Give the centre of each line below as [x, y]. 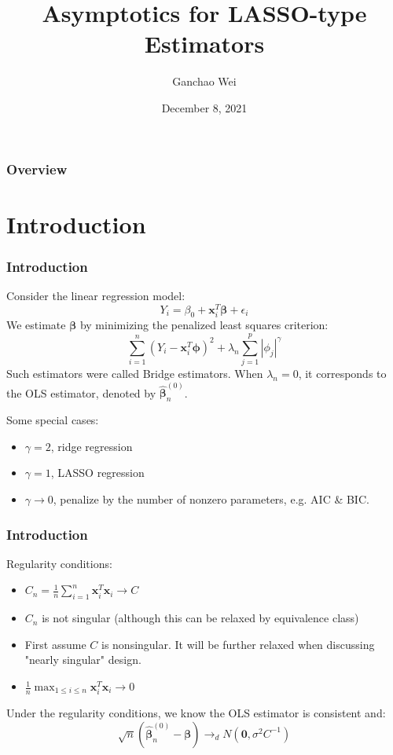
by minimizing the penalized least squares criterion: [204, 325]
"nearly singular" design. [83, 660]
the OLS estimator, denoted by [81, 392]
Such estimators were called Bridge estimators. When [135, 374]
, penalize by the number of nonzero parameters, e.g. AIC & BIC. [211, 499]
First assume [55, 644]
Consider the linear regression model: [96, 296]
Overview [37, 169]
